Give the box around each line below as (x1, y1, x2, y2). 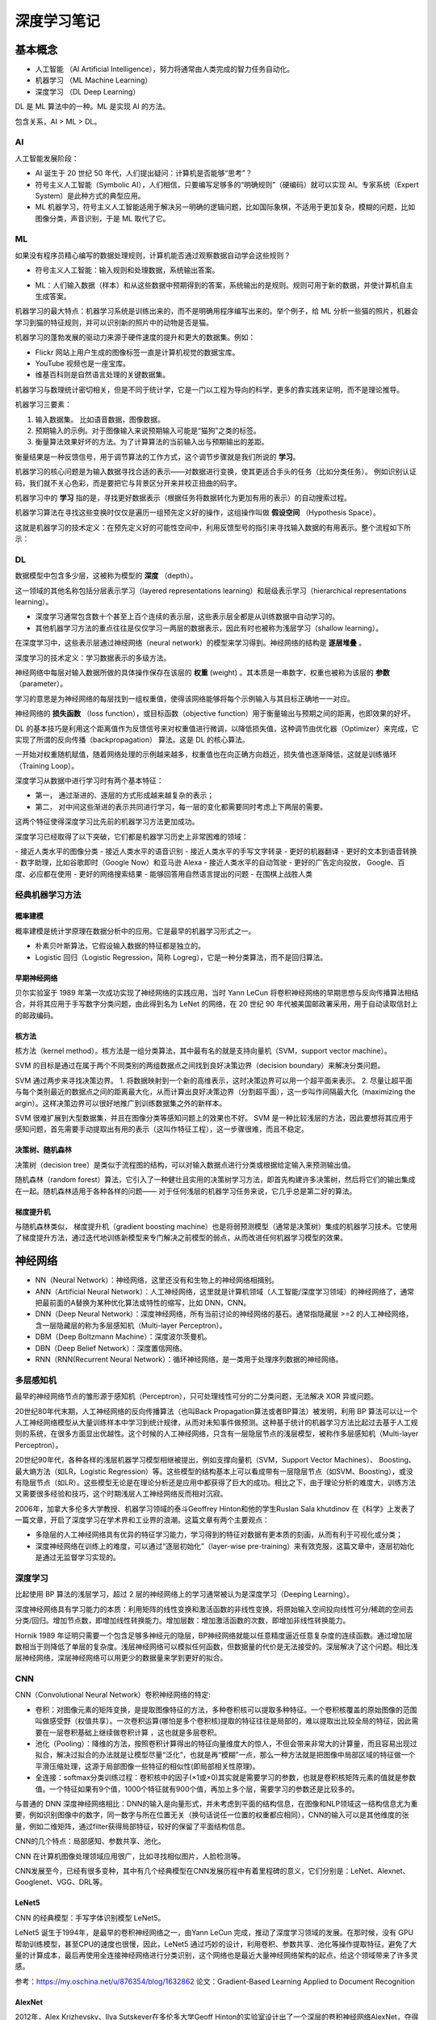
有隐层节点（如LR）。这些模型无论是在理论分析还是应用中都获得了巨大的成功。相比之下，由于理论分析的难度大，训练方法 (15, 1477, 416, 1487)
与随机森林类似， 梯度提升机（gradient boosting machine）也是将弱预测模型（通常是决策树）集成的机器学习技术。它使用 (15, 1222, 417, 1231)
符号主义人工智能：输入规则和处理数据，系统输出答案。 (35, 265, 220, 275)
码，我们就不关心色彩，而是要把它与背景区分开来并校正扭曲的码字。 (15, 478, 241, 488)
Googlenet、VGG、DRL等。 (15, 1877, 107, 1887)
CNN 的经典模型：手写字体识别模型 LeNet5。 (15, 1913, 166, 1922)
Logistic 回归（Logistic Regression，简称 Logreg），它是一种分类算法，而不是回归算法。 (35, 952, 328, 962)
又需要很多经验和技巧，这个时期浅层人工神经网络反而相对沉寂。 (15, 1489, 228, 1499)
